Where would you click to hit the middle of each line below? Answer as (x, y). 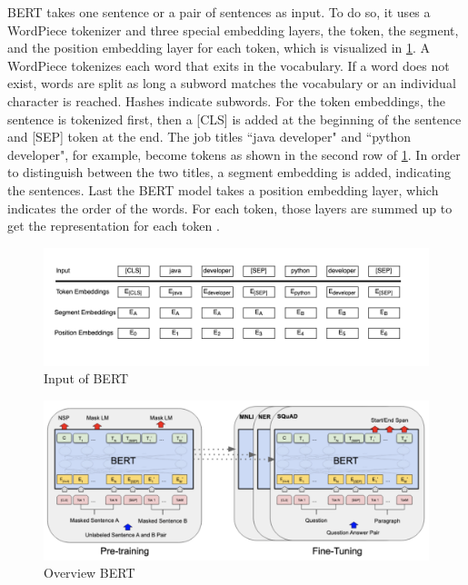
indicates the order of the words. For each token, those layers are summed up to (230, 208)
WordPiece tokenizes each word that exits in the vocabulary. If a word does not (229, 65)
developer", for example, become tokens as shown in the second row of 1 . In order (234, 154)
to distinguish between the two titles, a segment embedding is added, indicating (229, 172)
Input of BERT (86, 378)
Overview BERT (90, 573)
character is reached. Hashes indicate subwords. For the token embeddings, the (226, 100)
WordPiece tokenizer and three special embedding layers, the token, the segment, (233, 30)
